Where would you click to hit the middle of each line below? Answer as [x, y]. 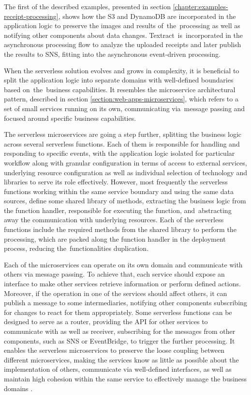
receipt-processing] [31, 16]
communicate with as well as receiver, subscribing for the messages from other [120, 331]
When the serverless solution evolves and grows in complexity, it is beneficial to [122, 70]
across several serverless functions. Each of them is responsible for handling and [122, 143]
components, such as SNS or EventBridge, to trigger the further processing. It [119, 340]
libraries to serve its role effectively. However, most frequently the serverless [116, 182]
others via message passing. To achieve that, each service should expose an [114, 274]
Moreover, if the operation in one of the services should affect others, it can [116, 293]
